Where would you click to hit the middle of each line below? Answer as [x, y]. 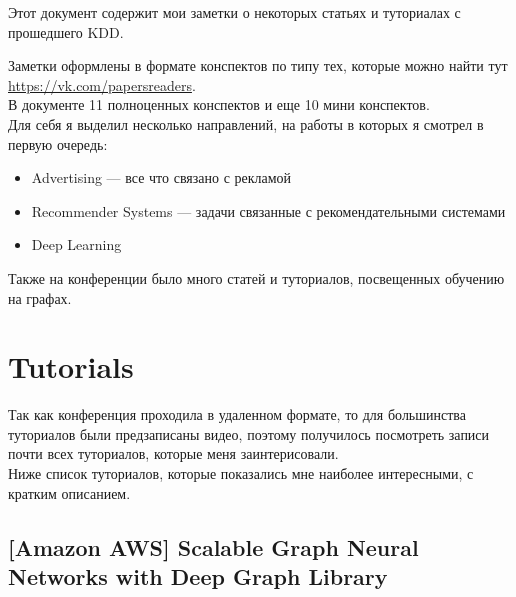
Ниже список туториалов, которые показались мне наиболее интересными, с [241, 473]
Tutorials [71, 366]
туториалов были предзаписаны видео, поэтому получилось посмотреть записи [249, 433]
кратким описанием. [69, 492]
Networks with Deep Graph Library [198, 576]
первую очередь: [58, 143]
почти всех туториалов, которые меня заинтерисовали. [173, 453]
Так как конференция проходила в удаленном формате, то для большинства [237, 414]
